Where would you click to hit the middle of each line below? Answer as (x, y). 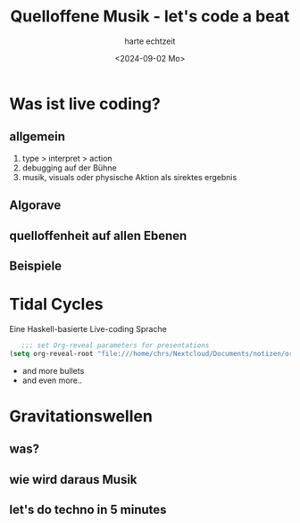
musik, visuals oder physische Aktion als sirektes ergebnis (129, 177)
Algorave (35, 206)
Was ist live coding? (85, 104)
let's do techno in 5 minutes (88, 509)
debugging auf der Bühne (70, 168)
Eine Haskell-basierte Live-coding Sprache (88, 328)
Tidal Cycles (57, 304)
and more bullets (53, 370)
